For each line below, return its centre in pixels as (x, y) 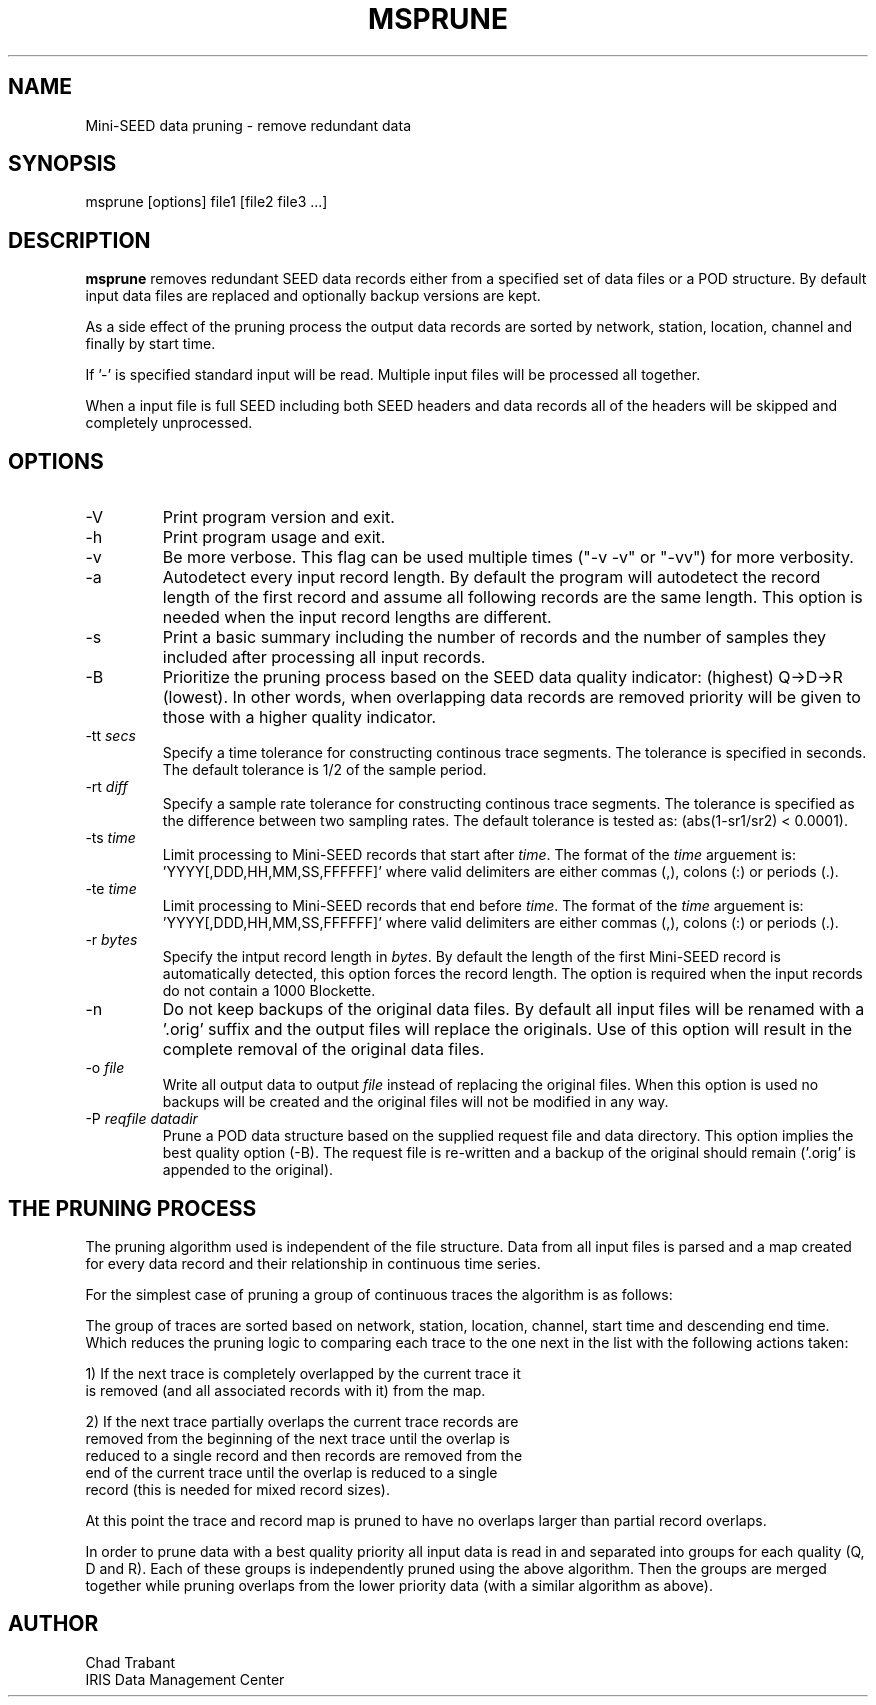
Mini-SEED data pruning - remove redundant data (248, 125)
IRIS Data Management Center (185, 1679)
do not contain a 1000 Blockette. (269, 991)
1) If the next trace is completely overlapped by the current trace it (303, 1373)
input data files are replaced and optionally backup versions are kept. (313, 296)
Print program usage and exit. (274, 537)
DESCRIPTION (79, 240)
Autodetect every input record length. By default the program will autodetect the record (491, 577)
